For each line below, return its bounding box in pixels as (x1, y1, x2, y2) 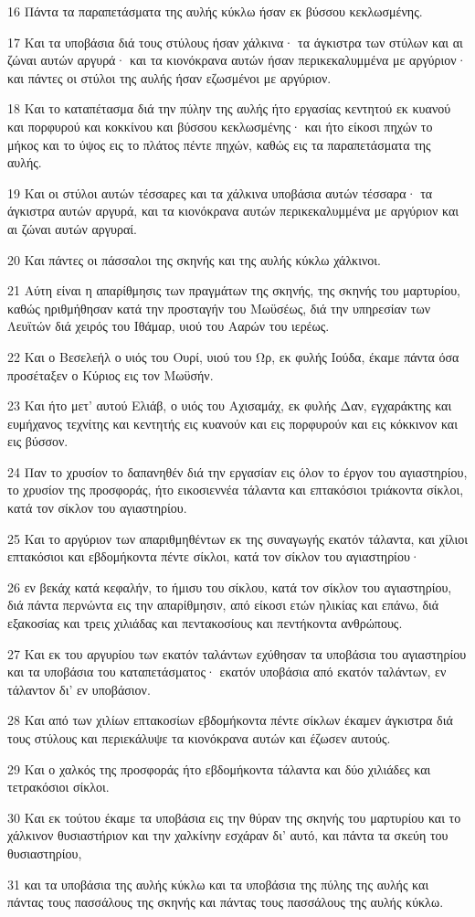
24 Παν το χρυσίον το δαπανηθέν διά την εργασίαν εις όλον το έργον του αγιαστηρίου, (7, 462, 468, 481)
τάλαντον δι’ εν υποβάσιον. (7, 679, 151, 698)
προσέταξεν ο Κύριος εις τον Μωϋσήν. (7, 365, 214, 384)
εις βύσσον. (7, 432, 69, 451)
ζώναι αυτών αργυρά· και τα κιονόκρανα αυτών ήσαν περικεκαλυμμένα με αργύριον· (7, 50, 467, 69)
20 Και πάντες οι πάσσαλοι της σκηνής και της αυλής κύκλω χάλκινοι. (7, 250, 381, 269)
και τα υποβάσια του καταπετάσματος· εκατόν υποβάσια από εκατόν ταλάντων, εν (7, 662, 447, 681)
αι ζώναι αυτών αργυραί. (7, 219, 137, 238)
